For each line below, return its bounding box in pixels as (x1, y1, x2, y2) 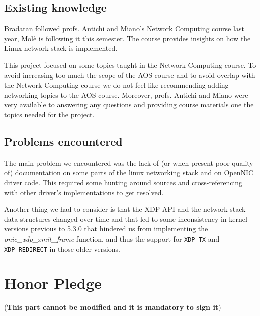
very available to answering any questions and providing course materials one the (4, 99, 254, 110)
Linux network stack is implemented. (4, 43, 118, 53)
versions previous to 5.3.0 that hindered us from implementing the (4, 223, 208, 234)
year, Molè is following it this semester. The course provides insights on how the (4, 33, 251, 43)
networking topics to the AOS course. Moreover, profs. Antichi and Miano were (4, 89, 248, 100)
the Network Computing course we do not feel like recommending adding (4, 80, 229, 90)
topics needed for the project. (4, 109, 95, 119)
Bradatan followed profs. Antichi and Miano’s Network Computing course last (4, 23, 244, 34)
